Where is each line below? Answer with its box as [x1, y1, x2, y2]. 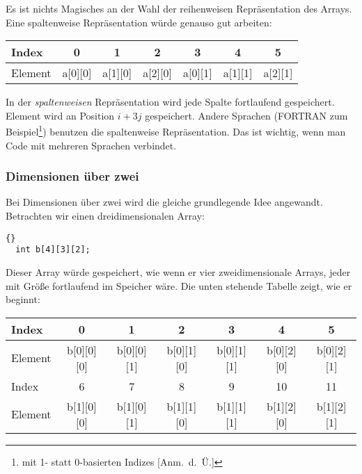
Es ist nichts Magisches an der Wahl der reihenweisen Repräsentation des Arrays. [6, 1, 352, 15]
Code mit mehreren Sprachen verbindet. [6, 138, 177, 152]
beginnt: [6, 292, 40, 307]
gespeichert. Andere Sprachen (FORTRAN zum [145, 108, 348, 122]
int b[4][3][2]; [15, 245, 90, 255]
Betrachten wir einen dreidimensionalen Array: [6, 209, 205, 223]
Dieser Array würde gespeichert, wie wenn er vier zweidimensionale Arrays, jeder [6, 264, 351, 279]
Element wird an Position [6, 108, 115, 122]
